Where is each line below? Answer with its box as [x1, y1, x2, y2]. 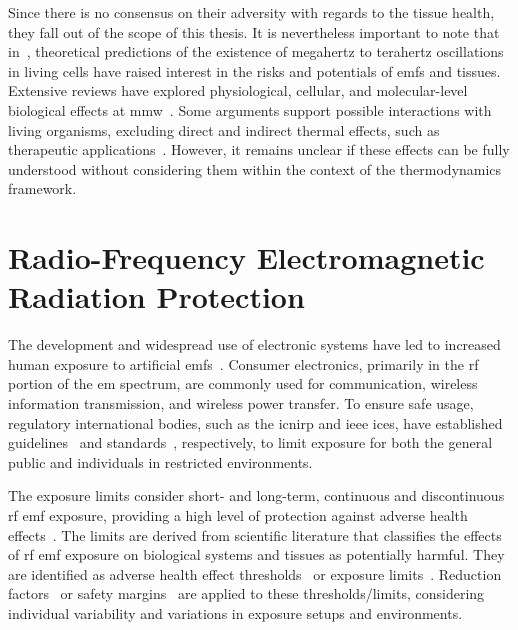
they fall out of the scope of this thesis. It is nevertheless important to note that [8, 21, 500, 42]
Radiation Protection [8, 276, 305, 317]
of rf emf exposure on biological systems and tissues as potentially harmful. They [8, 544, 505, 565]
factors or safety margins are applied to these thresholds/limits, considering [8, 583, 485, 604]
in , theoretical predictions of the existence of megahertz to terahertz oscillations [8, 41, 504, 62]
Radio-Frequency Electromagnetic [8, 237, 485, 278]
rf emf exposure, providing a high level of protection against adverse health [8, 505, 468, 525]
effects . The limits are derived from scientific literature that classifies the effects [8, 524, 502, 545]
